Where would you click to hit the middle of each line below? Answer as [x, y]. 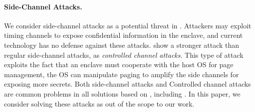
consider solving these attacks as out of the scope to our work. [99, 103]
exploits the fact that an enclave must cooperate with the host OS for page [119, 64]
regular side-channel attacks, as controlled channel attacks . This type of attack [124, 55]
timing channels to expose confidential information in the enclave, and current [124, 35]
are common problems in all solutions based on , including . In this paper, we [122, 93]
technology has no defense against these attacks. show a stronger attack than [122, 45]
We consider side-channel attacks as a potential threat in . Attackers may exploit [128, 25]
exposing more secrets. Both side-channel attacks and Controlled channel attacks [127, 84]
